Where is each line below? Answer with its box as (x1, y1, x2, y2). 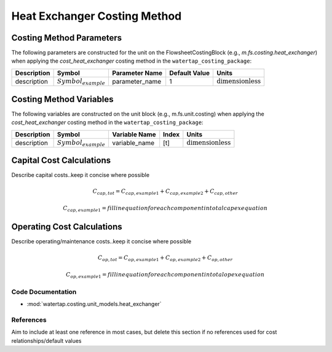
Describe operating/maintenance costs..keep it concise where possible (11, 238, 192, 245)
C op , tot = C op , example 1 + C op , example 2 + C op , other (97, 254, 233, 262)
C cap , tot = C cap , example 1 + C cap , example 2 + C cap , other (92, 187, 238, 196)
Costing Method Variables (11, 94, 114, 104)
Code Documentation (11, 287, 77, 296)
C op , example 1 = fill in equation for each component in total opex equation (65, 271, 265, 280)
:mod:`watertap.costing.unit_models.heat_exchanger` (26, 300, 162, 308)
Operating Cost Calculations (11, 222, 122, 232)
